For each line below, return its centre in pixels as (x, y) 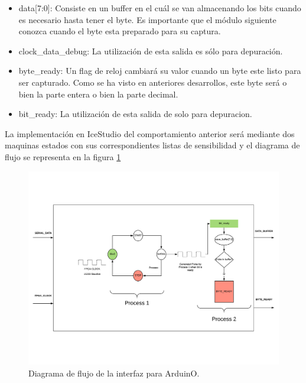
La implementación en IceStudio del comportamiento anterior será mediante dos (150, 133)
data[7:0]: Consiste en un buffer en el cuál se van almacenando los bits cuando (160, 8)
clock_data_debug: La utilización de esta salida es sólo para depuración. (151, 51)
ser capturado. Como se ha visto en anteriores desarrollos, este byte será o (153, 82)
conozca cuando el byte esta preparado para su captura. (120, 31)
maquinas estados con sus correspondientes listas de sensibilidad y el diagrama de (152, 145)
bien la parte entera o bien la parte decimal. (98, 94)
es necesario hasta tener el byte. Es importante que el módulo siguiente (147, 19)
